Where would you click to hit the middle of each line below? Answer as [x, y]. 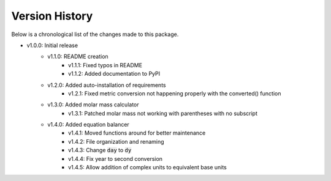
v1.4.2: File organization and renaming [116, 141]
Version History [52, 16]
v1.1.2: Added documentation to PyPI [114, 74]
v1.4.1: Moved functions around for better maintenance [137, 133]
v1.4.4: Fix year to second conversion [115, 158]
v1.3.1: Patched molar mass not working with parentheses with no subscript [163, 113]
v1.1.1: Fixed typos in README [105, 65]
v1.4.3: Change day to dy [100, 150]
